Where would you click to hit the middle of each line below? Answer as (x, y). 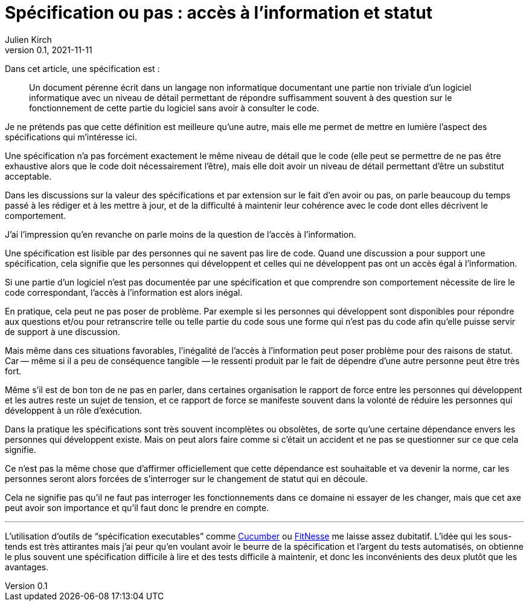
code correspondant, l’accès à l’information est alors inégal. (124, 292)
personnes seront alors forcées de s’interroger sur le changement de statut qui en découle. (186, 478)
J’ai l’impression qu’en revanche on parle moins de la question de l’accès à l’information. (181, 234)
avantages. (27, 567)
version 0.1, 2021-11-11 (49, 50)
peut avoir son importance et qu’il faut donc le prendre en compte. (137, 507)
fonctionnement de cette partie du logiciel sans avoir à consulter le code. (174, 108)
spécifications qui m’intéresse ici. (71, 137)
